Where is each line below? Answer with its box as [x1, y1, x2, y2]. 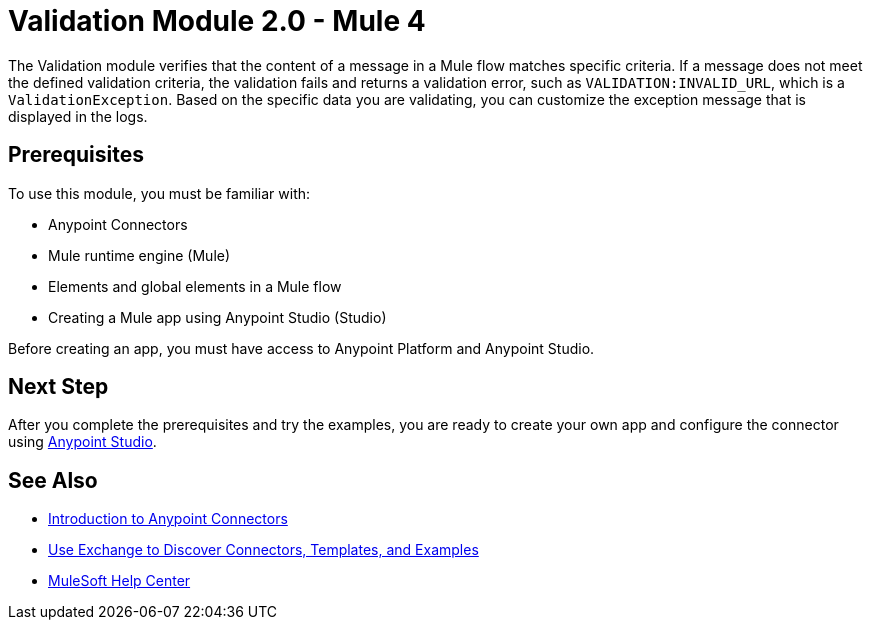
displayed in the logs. [8, 107, 148, 125]
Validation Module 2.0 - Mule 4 [8, 4, 426, 38]
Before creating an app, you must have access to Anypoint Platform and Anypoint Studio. [8, 339, 595, 357]
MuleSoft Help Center [48, 572, 191, 590]
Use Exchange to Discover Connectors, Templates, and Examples [48, 541, 479, 559]
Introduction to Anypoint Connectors [48, 510, 288, 528]
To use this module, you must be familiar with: [8, 184, 311, 202]
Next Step [8, 374, 109, 400]
